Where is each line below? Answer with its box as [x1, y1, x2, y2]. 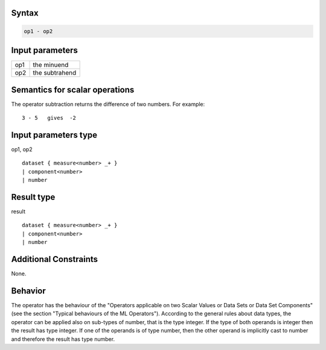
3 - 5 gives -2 [22, 114, 77, 122]
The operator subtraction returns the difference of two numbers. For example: [11, 100, 205, 108]
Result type [11, 192, 56, 202]
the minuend [33, 61, 69, 69]
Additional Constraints [11, 254, 98, 264]
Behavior [11, 286, 46, 296]
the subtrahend [33, 69, 77, 77]
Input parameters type [11, 130, 98, 140]
